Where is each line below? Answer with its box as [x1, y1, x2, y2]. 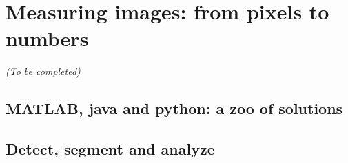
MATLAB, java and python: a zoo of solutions [6, 98, 343, 119]
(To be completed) [6, 64, 81, 78]
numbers [6, 24, 89, 52]
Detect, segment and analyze [6, 138, 215, 160]
